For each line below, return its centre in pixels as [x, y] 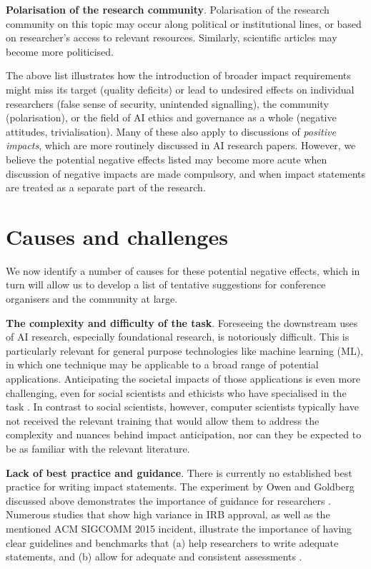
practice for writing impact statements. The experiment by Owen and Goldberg [180, 487]
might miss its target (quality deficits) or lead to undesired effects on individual [180, 89]
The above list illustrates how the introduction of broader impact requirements [178, 75]
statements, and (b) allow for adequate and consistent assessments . [154, 557]
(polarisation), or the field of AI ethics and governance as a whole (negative [171, 117]
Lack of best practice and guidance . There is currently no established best [179, 472]
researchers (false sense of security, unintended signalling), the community [167, 103]
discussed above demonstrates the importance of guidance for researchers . [168, 500]
